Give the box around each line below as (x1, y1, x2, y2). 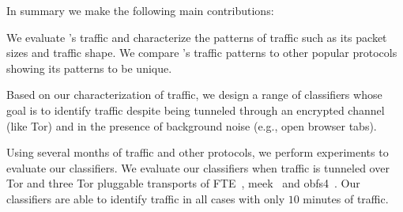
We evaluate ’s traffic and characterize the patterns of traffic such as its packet (6, 28, 387, 45)
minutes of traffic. (303, 190, 389, 206)
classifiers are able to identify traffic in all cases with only (6, 190, 285, 206)
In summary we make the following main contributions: (6, 2, 274, 18)
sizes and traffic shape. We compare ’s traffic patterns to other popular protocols (6, 44, 397, 61)
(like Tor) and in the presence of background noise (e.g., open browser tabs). (6, 117, 377, 134)
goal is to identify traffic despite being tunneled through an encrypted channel (6, 101, 385, 118)
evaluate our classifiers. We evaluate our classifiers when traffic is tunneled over (6, 159, 390, 176)
